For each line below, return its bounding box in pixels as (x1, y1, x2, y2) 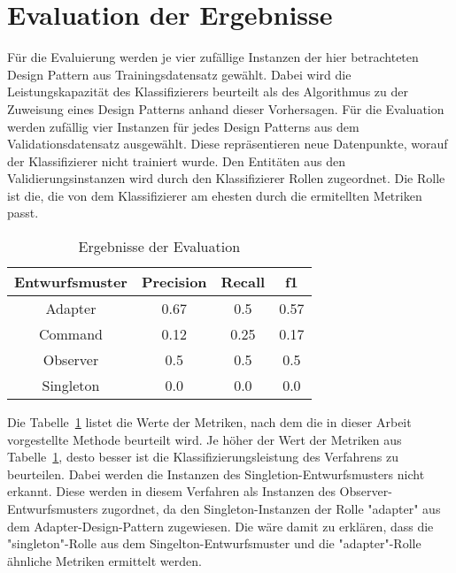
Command (38, 324, 103, 345)
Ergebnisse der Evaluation (78, 236, 241, 257)
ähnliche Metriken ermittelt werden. (7, 551, 202, 569)
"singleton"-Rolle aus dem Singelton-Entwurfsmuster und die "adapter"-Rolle (7, 534, 421, 553)
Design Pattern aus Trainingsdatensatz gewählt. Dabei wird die (7, 65, 352, 83)
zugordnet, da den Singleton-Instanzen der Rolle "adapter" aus (102, 500, 441, 518)
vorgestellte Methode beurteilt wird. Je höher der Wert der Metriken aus (7, 430, 402, 448)
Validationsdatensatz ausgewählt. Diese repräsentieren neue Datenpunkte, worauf (7, 134, 448, 153)
